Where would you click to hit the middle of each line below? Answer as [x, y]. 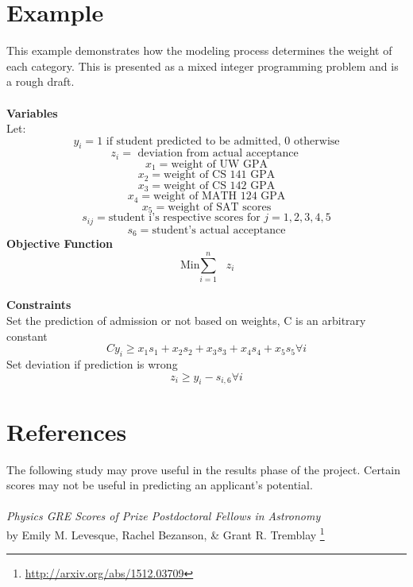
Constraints [39, 305]
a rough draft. [41, 81]
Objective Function [60, 243]
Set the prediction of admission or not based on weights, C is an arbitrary [186, 321]
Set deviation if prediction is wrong [92, 364]
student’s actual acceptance [219, 230]
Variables [32, 112]
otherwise [317, 141]
